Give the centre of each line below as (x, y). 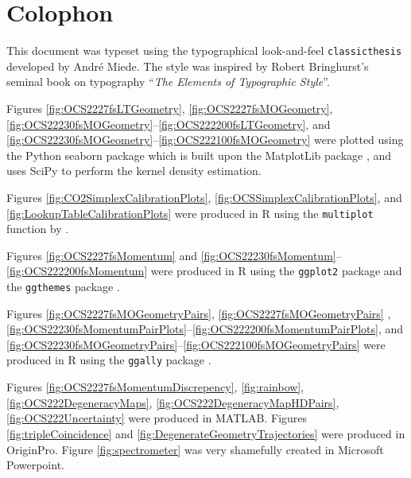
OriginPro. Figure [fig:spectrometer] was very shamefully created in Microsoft (195, 449)
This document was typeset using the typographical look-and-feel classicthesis (204, 51)
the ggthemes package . (63, 287)
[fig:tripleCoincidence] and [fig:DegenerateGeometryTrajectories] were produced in (206, 433)
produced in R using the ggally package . (109, 360)
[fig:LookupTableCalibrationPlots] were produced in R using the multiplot (190, 213)
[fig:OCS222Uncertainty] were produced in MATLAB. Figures (157, 418)
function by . (38, 229)
